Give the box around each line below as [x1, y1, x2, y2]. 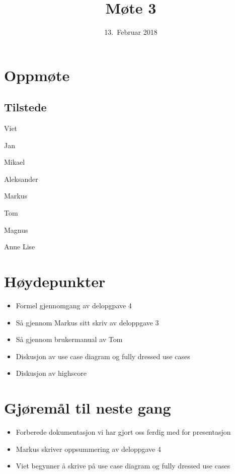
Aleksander [4, 173, 38, 184]
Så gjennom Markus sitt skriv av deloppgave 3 [16, 317, 159, 327]
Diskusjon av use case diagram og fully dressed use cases [16, 351, 190, 361]
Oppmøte [4, 64, 70, 85]
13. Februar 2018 [104, 27, 158, 37]
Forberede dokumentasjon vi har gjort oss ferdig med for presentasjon [16, 427, 231, 437]
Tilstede [4, 99, 47, 115]
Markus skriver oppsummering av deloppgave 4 [16, 443, 161, 454]
